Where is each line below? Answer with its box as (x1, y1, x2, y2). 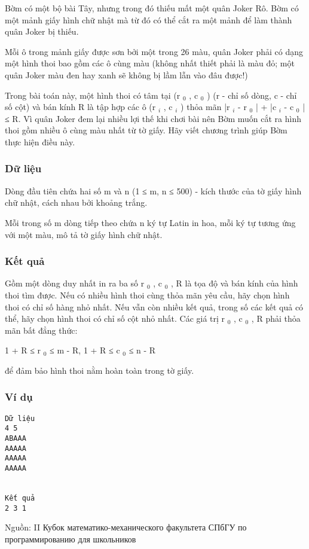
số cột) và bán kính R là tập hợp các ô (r (5, 100, 156, 113)
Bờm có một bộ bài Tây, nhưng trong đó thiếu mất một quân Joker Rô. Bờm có (5, 2, 299, 14)
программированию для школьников (5, 532, 136, 545)
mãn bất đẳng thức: (5, 324, 78, 336)
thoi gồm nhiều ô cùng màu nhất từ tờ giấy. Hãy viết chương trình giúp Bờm (5, 124, 287, 136)
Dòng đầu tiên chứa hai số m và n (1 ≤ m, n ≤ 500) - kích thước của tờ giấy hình (5, 184, 302, 197)
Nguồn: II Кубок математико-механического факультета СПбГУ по (5, 521, 247, 533)
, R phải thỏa (251, 312, 301, 325)
